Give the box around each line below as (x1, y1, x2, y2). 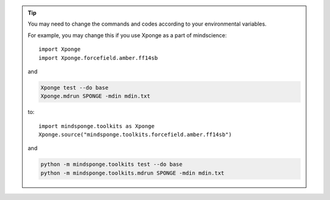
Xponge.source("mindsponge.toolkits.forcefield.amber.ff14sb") (38, 131, 232, 138)
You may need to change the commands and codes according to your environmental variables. (28, 20, 267, 27)
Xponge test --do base (40, 84, 109, 91)
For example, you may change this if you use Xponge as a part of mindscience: (28, 31, 227, 39)
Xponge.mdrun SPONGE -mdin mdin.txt (40, 93, 151, 100)
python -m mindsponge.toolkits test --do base (40, 161, 183, 168)
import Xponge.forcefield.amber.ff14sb (38, 54, 158, 61)
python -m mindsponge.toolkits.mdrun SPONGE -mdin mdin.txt (40, 170, 225, 176)
